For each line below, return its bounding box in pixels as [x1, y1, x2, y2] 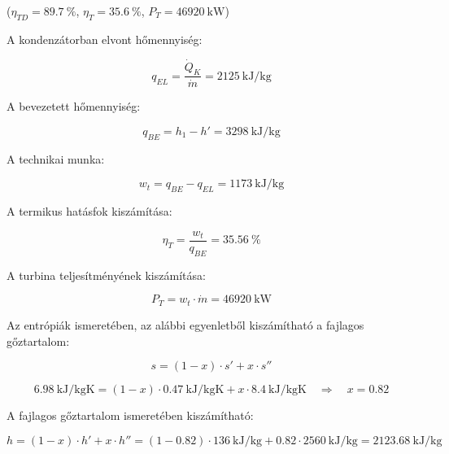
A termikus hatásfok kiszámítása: [7, 203, 172, 220]
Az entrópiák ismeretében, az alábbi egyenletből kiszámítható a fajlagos [7, 316, 364, 333]
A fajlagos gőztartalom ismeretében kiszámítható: [7, 407, 254, 424]
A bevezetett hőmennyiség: [7, 98, 141, 115]
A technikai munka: [7, 150, 105, 167]
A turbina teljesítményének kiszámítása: [7, 266, 206, 283]
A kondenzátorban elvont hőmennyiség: [7, 30, 203, 47]
